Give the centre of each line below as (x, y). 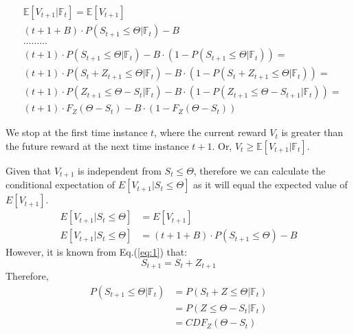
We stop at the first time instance (77, 132)
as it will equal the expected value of (270, 185)
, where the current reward (210, 132)
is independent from (120, 170)
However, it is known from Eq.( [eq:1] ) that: (97, 252)
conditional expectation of (60, 185)
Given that (29, 170)
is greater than (312, 132)
